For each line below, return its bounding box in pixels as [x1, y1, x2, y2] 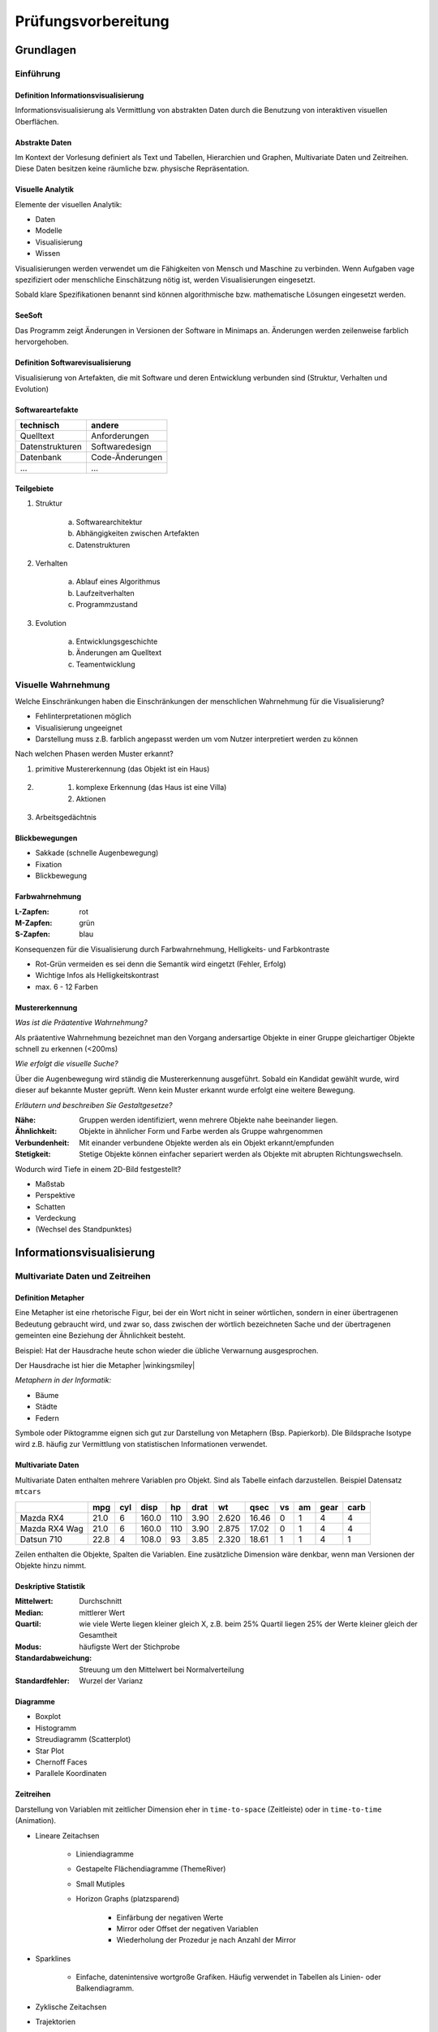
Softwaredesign [90, 441, 152, 453]
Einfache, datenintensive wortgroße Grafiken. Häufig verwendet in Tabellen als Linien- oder [75, 1972, 381, 1982]
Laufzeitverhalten [75, 588, 135, 597]
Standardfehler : [15, 1676, 71, 1686]
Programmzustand [75, 600, 138, 610]
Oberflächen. [15, 116, 60, 126]
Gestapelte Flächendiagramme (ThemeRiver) [75, 1864, 226, 1874]
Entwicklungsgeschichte [75, 636, 158, 646]
